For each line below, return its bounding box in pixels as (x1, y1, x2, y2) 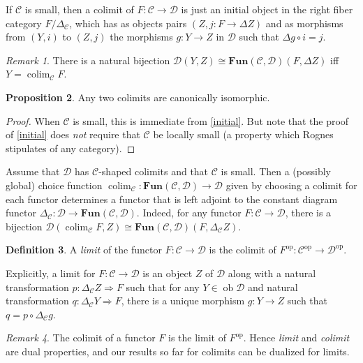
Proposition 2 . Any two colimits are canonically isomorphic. (6, 89, 270, 104)
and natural (248, 279, 298, 294)
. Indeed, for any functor (136, 205, 242, 220)
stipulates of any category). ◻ (6, 140, 135, 155)
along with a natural (228, 265, 316, 280)
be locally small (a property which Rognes (153, 127, 334, 142)
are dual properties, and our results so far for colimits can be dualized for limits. (6, 343, 350, 358)
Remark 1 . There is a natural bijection (6, 52, 170, 67)
